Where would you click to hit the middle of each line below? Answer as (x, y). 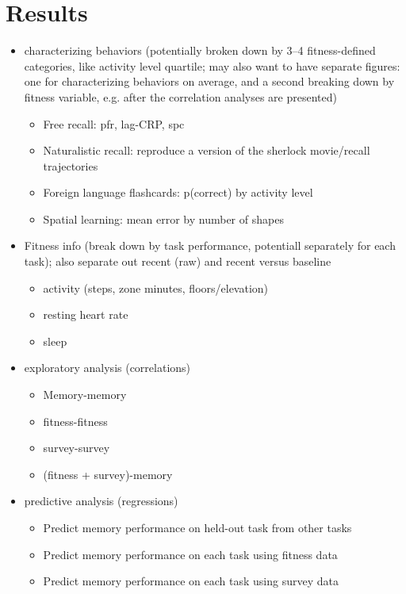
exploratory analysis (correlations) (107, 368)
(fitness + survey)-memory (108, 474)
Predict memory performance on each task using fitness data (190, 554)
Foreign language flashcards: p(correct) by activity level (178, 192)
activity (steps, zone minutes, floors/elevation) (156, 287)
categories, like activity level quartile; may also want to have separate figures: (212, 65)
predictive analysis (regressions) (101, 501)
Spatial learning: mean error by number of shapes (163, 218)
